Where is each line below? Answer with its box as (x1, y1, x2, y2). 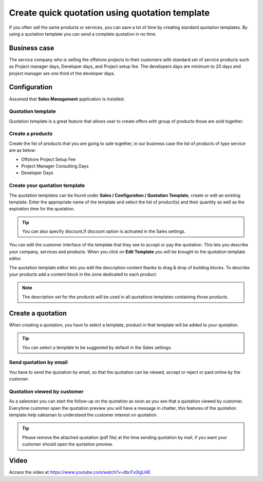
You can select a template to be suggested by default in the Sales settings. (22, 344, 172, 350)
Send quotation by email (9, 359, 68, 366)
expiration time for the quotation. (9, 206, 75, 212)
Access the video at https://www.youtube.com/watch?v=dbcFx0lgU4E (9, 469, 151, 475)
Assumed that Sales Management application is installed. (9, 96, 125, 102)
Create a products (9, 130, 53, 137)
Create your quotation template (9, 182, 85, 189)
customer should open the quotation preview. (22, 441, 113, 447)
